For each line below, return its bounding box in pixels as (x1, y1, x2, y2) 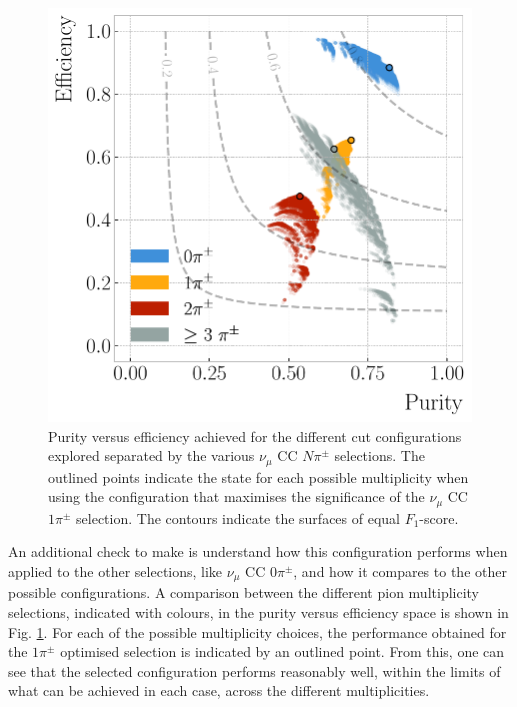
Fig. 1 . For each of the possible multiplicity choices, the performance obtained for (8, 621, 507, 642)
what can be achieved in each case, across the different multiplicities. (8, 680, 430, 701)
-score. (419, 507, 459, 528)
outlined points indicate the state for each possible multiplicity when (48, 466, 469, 487)
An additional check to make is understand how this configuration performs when (8, 541, 508, 562)
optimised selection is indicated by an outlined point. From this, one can (60, 641, 505, 662)
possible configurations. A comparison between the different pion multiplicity (8, 582, 480, 603)
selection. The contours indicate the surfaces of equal (76, 507, 400, 528)
